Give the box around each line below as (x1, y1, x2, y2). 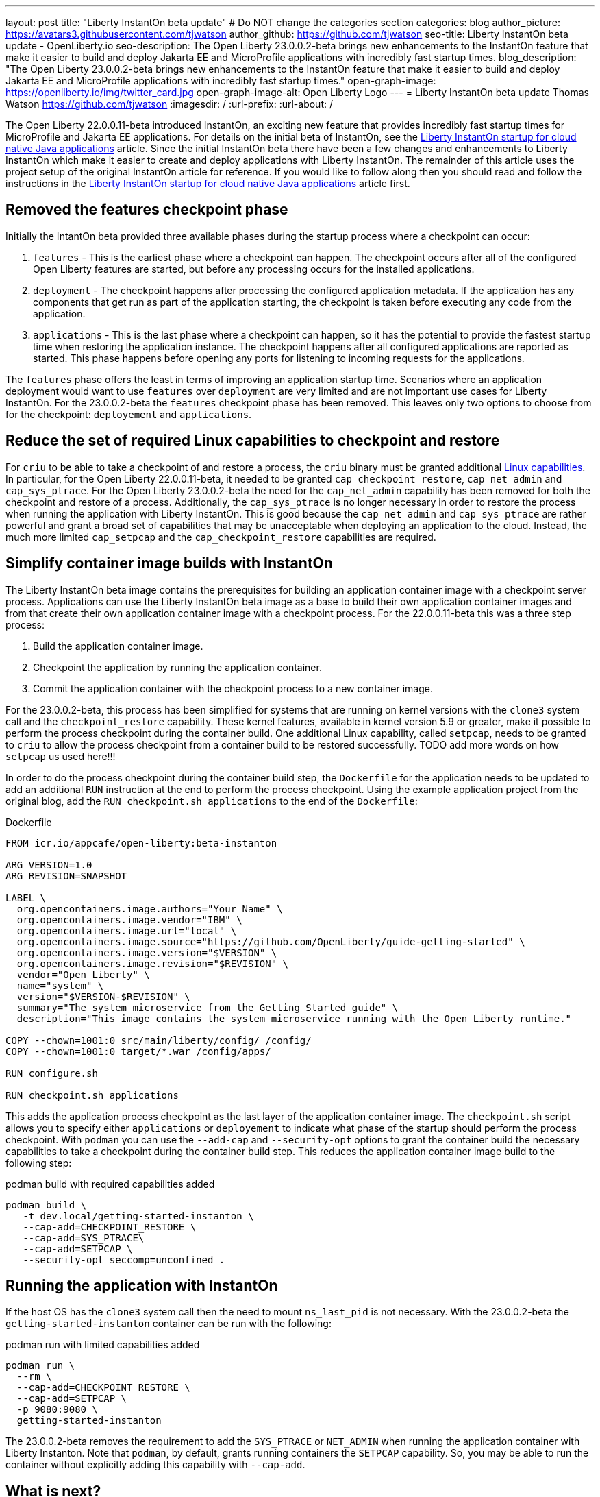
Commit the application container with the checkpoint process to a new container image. (33, 682, 433, 694)
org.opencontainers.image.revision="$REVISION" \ (16, 958, 289, 969)
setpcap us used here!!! (5, 750, 116, 762)
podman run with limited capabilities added (5, 1339, 200, 1351)
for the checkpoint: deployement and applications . (5, 408, 252, 420)
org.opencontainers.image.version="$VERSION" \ (16, 947, 277, 958)
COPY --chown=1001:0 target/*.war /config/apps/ (5, 1045, 271, 1057)
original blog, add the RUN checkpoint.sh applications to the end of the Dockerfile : (5, 794, 418, 807)
